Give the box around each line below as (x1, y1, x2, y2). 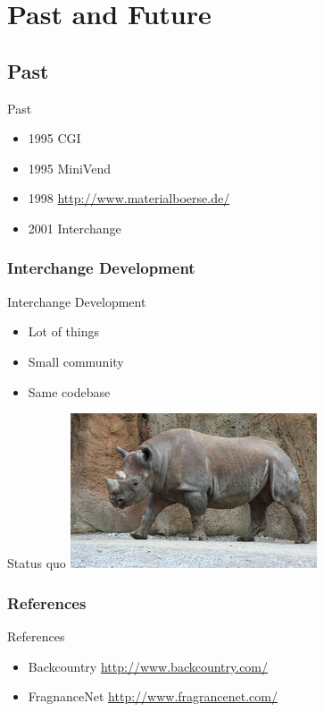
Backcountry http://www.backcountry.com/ (28, 657, 269, 675)
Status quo (7, 554, 66, 572)
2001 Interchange (28, 218, 121, 237)
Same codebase (28, 382, 111, 401)
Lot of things (28, 322, 100, 341)
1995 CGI (28, 129, 81, 148)
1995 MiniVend (28, 158, 111, 177)
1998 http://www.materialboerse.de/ (28, 189, 230, 208)
